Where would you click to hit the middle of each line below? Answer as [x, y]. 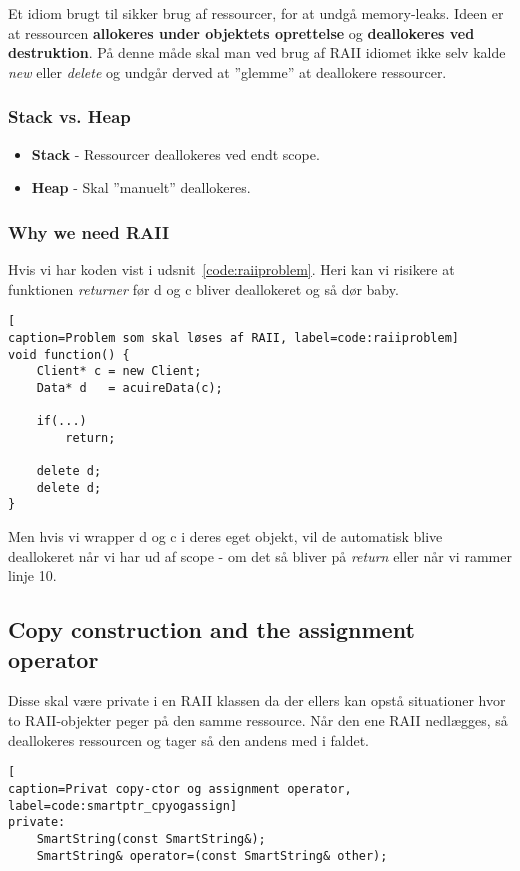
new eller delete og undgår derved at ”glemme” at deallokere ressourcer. [227, 71]
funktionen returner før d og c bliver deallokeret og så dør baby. [203, 288]
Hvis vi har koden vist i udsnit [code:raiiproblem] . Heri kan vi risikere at [231, 269]
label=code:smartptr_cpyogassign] [123, 805]
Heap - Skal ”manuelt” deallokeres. [141, 187]
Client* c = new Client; [119, 371]
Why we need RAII [89, 231]
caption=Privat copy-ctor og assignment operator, [180, 788]
